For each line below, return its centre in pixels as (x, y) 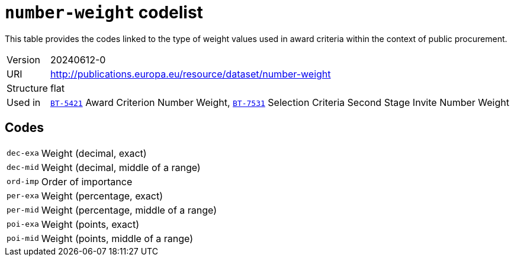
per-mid (23, 210)
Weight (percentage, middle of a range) (129, 210)
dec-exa (23, 153)
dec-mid (23, 167)
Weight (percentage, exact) (102, 196)
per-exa (23, 196)
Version (23, 59)
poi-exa (23, 224)
